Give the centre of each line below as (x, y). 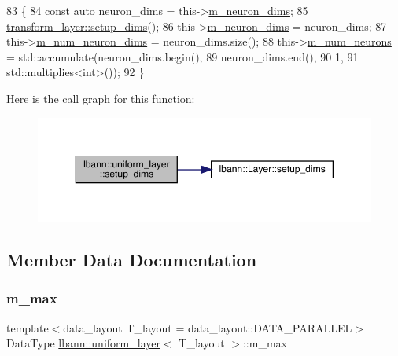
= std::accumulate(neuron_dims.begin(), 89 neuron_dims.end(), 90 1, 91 (182, 56)
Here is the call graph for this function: (101, 98)
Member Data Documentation (132, 259)
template (28, 327)
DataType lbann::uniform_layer (83, 343)
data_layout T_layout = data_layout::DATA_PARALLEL (208, 327)
